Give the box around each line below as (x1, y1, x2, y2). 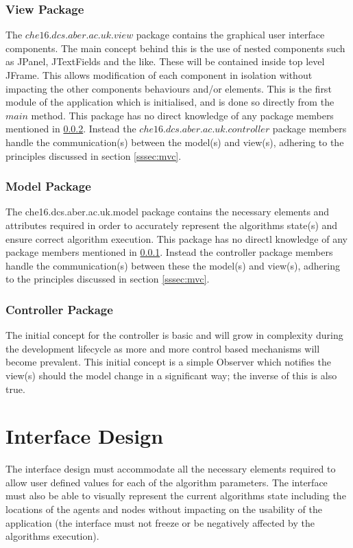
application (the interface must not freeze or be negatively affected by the (5, 515, 315, 529)
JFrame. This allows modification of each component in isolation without (5, 68, 313, 82)
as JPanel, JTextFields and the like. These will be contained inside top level (5, 54, 325, 69)
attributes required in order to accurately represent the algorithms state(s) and (5, 217, 338, 232)
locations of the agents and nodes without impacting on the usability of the (5, 502, 322, 516)
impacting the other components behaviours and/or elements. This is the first (5, 81, 332, 95)
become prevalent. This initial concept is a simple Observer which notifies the (5, 355, 331, 369)
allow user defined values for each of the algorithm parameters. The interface (5, 475, 328, 489)
